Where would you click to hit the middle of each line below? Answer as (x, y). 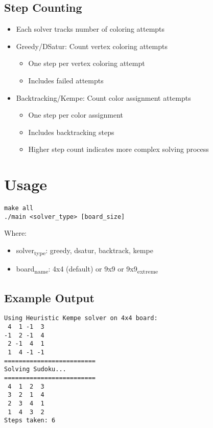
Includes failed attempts (66, 80)
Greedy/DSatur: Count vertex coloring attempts (92, 46)
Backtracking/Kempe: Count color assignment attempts (103, 97)
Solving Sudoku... (35, 369)
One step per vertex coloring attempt (87, 63)
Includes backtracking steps (71, 132)
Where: (15, 233)
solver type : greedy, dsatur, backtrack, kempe (85, 251)
